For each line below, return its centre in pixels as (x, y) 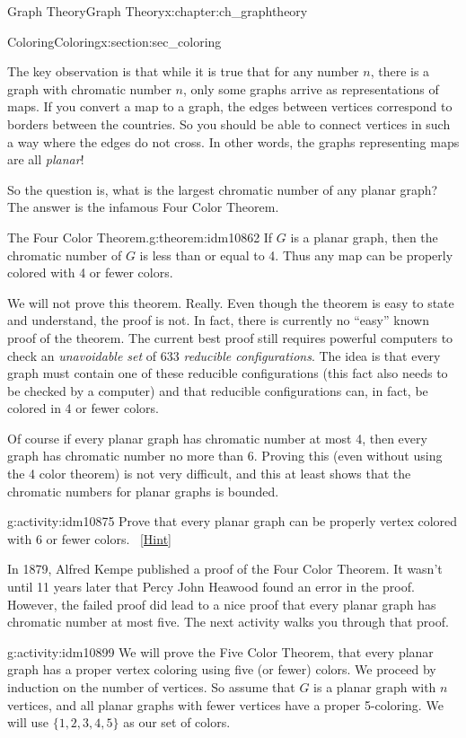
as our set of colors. (177, 722)
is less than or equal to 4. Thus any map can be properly (296, 255)
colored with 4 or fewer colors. (90, 272)
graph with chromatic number (89, 88)
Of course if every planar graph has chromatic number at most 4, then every (217, 438)
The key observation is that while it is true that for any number (183, 71)
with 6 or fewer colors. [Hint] (89, 538)
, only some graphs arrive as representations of (311, 88)
